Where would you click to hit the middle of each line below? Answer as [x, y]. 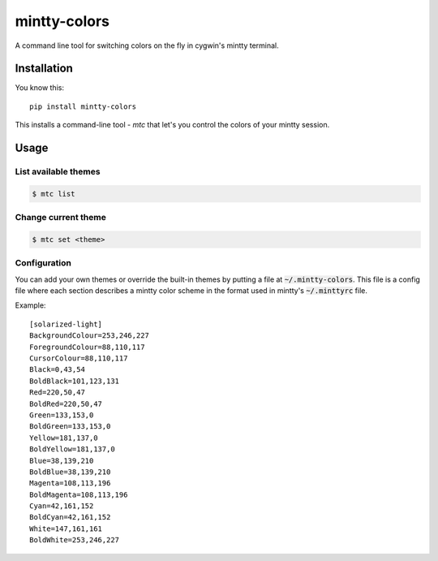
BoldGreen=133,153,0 [70, 427]
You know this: [40, 88]
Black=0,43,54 [57, 370]
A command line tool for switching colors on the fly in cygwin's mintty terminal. [147, 45]
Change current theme [61, 218]
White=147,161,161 [66, 529]
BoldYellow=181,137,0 [72, 449]
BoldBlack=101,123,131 [75, 381]
